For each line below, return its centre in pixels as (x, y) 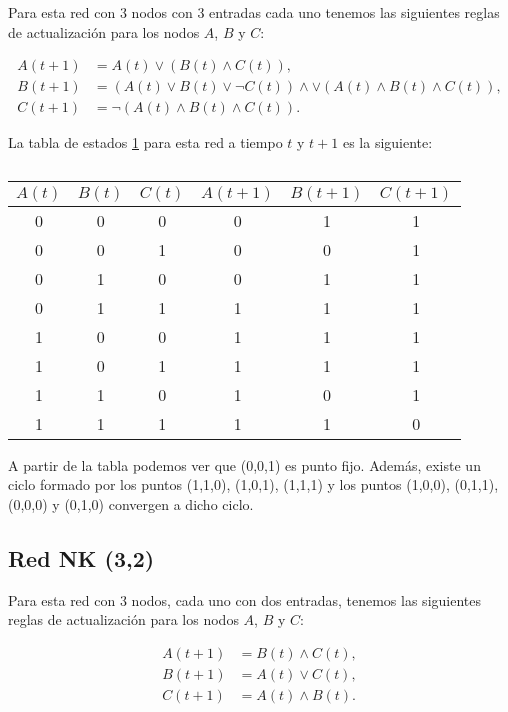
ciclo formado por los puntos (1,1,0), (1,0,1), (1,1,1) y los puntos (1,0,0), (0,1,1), (253, 484)
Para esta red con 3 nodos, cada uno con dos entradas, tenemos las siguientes (244, 599)
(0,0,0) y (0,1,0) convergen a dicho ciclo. (131, 504)
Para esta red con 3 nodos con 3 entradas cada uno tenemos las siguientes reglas (254, 12)
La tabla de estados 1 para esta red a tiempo (145, 142)
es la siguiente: (387, 142)
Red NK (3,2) (81, 558)
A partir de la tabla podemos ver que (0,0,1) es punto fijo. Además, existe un (244, 464)
